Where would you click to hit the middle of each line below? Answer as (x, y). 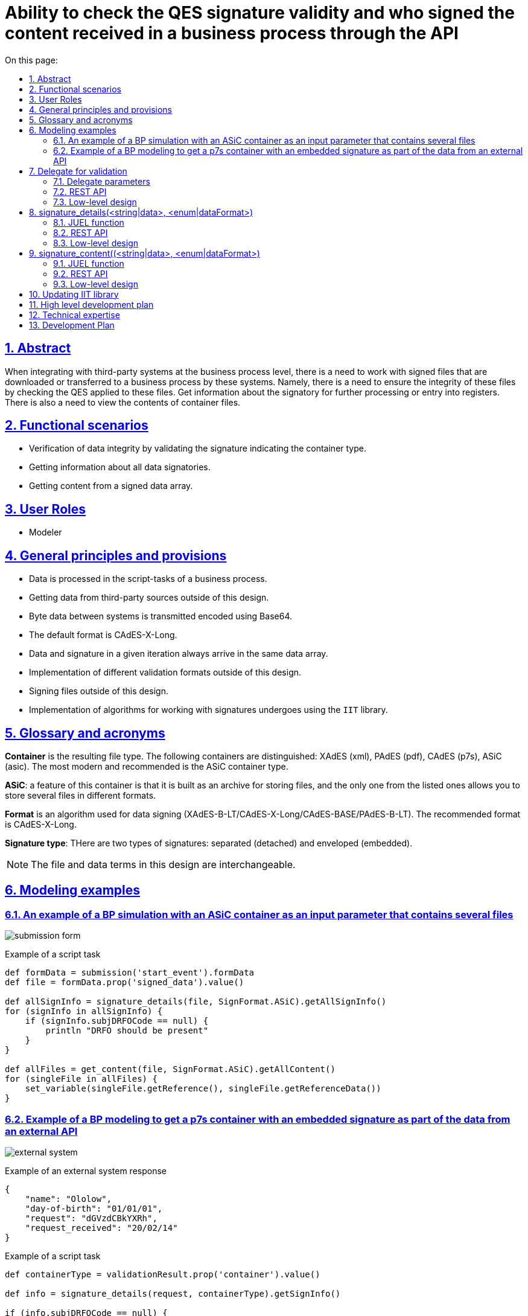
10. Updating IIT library (74, 294)
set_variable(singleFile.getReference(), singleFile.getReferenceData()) (203, 1089)
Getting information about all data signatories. (120, 467)
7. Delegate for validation (78, 171)
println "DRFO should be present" (127, 1031)
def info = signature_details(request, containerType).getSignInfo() (173, 1293)
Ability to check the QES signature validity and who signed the (260, 13)
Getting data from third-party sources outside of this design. (149, 598)
